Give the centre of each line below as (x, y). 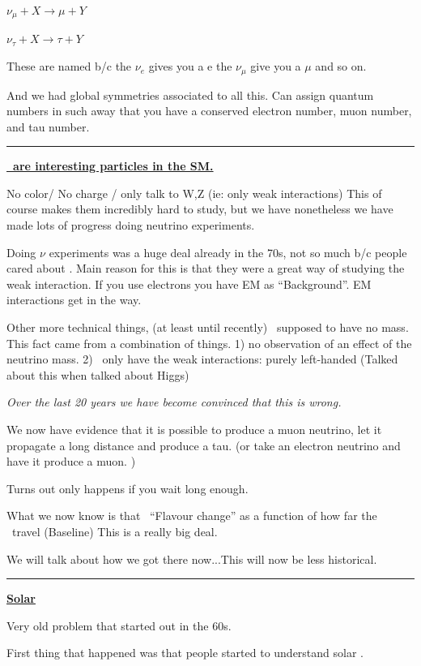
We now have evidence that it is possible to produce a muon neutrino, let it (194, 429)
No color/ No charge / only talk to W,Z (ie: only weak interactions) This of (194, 193)
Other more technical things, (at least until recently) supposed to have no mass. (208, 327)
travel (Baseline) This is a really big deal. (115, 531)
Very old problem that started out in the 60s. (119, 625)
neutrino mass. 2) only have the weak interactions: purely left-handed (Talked (202, 359)
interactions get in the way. (74, 300)
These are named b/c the (69, 66)
